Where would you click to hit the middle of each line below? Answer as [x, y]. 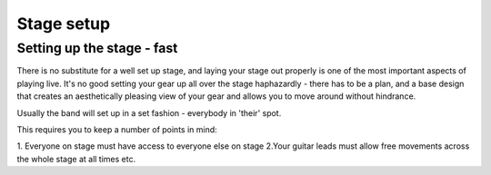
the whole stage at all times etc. [76, 159]
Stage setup [64, 24]
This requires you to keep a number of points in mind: [117, 129]
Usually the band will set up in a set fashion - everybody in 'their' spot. [149, 112]
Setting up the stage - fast [97, 48]
